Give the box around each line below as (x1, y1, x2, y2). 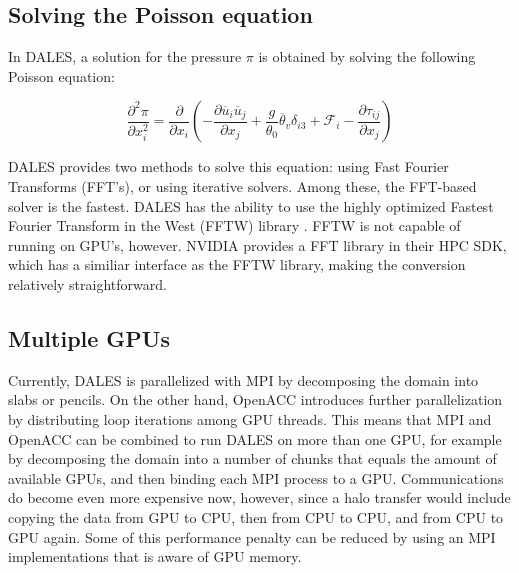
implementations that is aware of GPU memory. (8, 546, 302, 567)
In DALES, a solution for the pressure (8, 46, 242, 67)
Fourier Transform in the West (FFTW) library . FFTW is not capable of (8, 215, 461, 236)
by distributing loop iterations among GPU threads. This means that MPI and (8, 408, 492, 429)
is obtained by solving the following (258, 46, 476, 67)
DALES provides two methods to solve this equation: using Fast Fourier (8, 156, 449, 177)
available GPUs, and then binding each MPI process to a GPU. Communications (8, 467, 504, 488)
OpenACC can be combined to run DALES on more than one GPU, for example (8, 428, 502, 449)
